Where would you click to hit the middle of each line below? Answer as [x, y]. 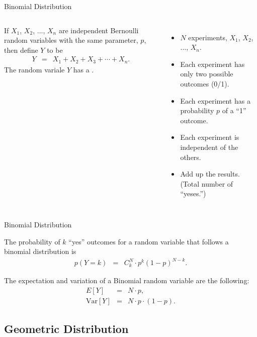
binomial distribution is [40, 251]
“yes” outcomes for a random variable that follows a [149, 241]
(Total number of [207, 183]
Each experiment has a [215, 100]
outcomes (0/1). [205, 83]
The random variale [34, 69]
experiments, [208, 37]
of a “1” [234, 110]
